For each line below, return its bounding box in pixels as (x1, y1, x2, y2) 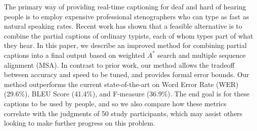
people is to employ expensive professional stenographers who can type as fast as (4, 11, 249, 21)
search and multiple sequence (157, 49, 246, 60)
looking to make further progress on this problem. (4, 118, 155, 128)
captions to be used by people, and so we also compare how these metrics (4, 98, 227, 108)
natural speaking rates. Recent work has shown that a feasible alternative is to (4, 21, 243, 31)
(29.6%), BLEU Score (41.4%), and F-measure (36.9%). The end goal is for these (4, 88, 250, 99)
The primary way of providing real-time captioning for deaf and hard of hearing (4, 1, 246, 11)
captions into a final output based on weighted (4, 49, 145, 60)
